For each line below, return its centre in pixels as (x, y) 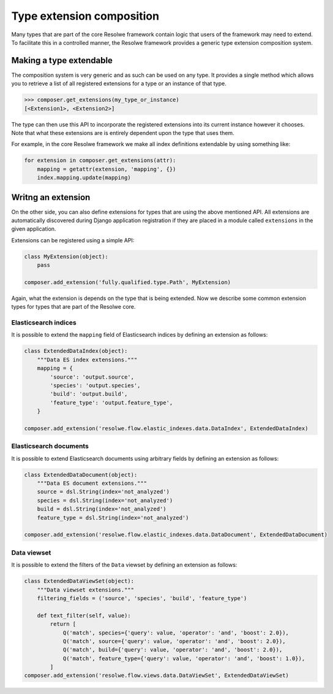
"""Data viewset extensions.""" (86, 590)
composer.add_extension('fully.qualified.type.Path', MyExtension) (128, 282)
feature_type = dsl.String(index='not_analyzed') (113, 518)
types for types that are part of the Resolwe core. (73, 307)
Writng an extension (51, 197)
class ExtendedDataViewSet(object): (79, 581)
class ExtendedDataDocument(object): (81, 475)
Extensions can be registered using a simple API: (73, 240)
